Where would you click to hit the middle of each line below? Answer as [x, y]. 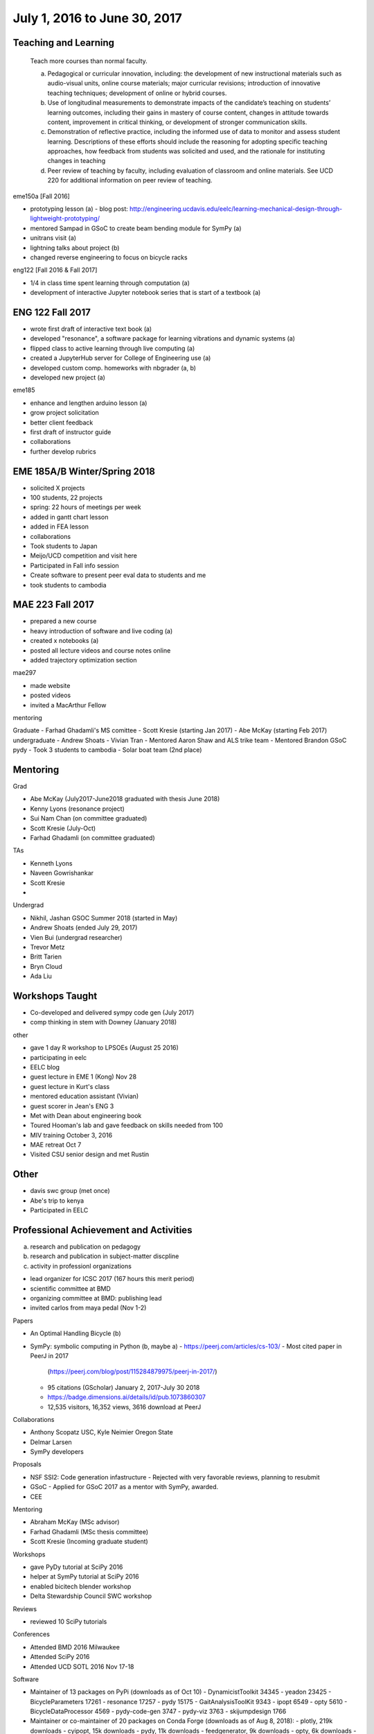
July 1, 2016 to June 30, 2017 [98, 18]
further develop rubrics [63, 452]
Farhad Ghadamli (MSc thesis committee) [89, 1531]
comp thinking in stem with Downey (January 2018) [104, 1022]
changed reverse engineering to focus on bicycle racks [109, 257]
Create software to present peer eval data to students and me [118, 575]
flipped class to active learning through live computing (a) [113, 348]
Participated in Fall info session [74, 565]
